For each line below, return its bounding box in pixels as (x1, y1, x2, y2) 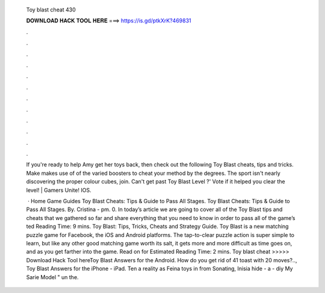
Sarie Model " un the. (26, 273, 79, 280)
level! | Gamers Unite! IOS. (26, 186, 91, 194)
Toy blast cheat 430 (26, 6, 76, 13)
